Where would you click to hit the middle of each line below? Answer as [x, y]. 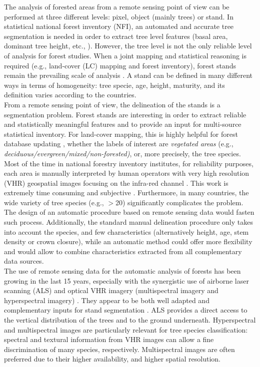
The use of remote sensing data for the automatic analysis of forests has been [122, 271]
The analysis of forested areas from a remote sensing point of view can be [117, 6]
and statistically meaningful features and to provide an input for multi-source [123, 124]
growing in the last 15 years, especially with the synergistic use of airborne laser [126, 280]
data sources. [24, 261]
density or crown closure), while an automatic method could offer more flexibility [128, 241]
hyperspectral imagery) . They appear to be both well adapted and [107, 300]
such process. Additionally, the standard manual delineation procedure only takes [128, 222]
